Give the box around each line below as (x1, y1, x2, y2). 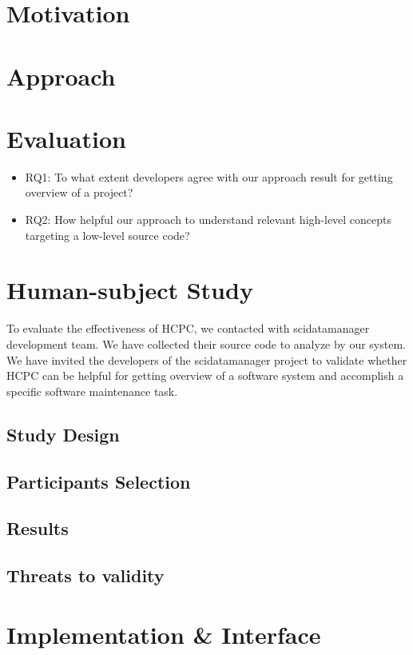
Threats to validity (6, 563, 165, 588)
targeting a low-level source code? (25, 226, 190, 243)
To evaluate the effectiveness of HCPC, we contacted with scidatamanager (6, 320, 370, 337)
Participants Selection (6, 469, 191, 493)
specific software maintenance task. (6, 382, 178, 399)
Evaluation (6, 122, 126, 154)
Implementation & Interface (6, 617, 321, 650)
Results (6, 516, 69, 541)
